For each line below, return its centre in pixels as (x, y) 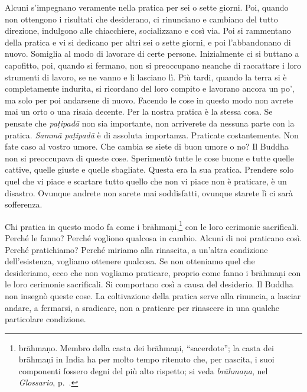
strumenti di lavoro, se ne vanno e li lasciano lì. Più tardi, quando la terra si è (146, 77)
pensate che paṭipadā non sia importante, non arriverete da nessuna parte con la (150, 123)
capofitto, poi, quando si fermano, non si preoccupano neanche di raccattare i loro (153, 65)
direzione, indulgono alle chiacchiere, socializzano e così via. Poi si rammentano (148, 30)
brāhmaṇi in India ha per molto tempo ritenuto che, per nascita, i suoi (146, 359)
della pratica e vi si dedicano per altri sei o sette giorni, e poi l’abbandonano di (148, 42)
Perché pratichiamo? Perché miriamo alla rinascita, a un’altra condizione (136, 249)
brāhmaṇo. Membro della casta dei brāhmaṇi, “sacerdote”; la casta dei (146, 347)
